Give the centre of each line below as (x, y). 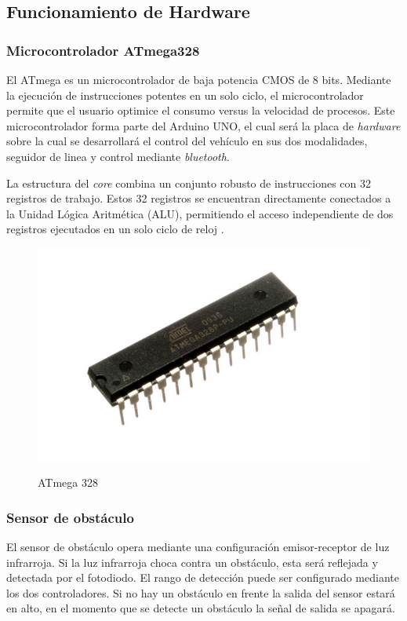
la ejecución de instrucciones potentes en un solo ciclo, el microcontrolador (185, 95)
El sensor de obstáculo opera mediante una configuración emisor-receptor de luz (198, 546)
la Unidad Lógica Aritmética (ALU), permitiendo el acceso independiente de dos (200, 213)
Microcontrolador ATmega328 (103, 50)
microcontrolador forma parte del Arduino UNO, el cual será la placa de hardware (203, 125)
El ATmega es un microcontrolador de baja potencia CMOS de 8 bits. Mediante (199, 79)
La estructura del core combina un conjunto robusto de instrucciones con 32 (189, 183)
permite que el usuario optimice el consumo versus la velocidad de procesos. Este (201, 110)
